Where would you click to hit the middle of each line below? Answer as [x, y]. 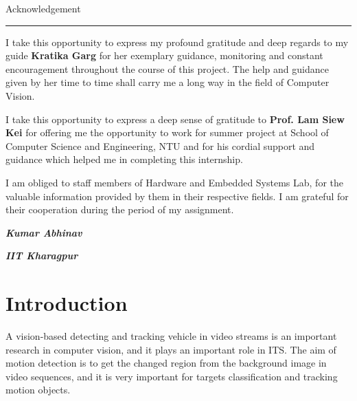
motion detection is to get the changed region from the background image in [166, 363]
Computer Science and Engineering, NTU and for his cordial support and [160, 145]
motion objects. [38, 390]
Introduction [67, 303]
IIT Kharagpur [42, 256]
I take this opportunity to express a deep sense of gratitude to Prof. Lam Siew [175, 119]
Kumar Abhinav [44, 232]
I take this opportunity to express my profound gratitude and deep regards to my [177, 42]
